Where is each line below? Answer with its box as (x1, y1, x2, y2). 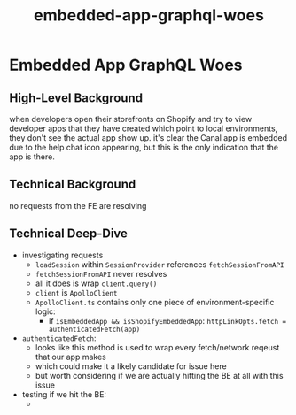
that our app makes (35, 351, 106, 362)
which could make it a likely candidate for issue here (35, 360, 228, 372)
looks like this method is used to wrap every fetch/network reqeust (35, 342, 280, 352)
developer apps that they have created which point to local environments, (9, 123, 278, 134)
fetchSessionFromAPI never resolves (35, 268, 167, 279)
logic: (35, 306, 56, 317)
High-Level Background (9, 90, 144, 105)
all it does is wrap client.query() (35, 278, 158, 288)
